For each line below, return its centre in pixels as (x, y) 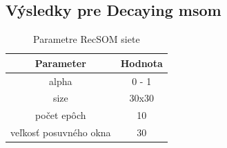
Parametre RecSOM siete (87, 39)
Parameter (60, 63)
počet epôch (61, 115)
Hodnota (141, 63)
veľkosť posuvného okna (61, 132)
